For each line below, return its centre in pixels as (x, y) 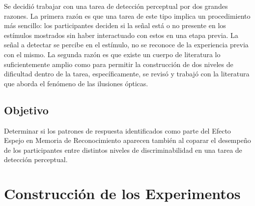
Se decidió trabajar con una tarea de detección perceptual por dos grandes (116, 6)
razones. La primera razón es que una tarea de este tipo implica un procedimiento (127, 16)
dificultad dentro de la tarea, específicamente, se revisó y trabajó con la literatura (127, 74)
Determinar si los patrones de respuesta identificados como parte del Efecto (117, 130)
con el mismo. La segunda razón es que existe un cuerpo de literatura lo (112, 54)
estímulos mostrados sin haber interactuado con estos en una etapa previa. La (121, 35)
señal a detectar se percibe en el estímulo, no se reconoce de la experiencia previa (126, 45)
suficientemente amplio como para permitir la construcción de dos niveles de (119, 64)
